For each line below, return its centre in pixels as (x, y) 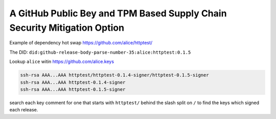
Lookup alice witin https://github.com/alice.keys (62, 62)
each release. (24, 110)
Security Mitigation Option (67, 28)
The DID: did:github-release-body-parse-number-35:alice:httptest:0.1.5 (100, 52)
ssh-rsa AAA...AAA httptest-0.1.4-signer (73, 82)
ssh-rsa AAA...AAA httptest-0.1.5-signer (73, 89)
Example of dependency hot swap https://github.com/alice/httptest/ (81, 43)
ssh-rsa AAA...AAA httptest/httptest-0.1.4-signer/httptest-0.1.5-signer (114, 75)
